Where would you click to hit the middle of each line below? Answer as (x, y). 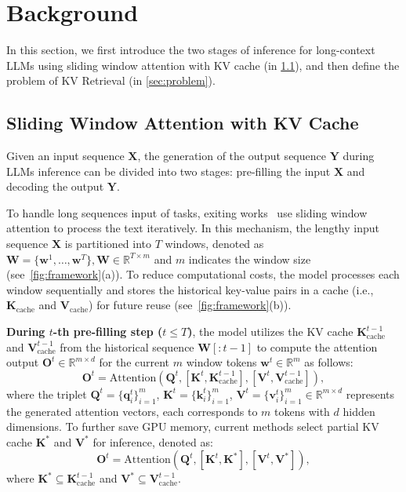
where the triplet (47, 394)
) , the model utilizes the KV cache (270, 332)
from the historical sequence (127, 346)
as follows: (329, 362)
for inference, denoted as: (153, 441)
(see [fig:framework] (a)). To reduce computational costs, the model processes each (203, 274)
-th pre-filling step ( (108, 332)
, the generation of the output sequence (232, 156)
